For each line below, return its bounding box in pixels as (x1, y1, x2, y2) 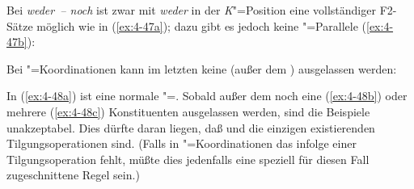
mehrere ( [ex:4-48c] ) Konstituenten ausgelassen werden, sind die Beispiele (6, 103, 370, 120)
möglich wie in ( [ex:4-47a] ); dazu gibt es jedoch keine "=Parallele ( (36, 17, 366, 34)
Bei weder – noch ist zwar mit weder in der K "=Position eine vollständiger (6, 2, 376, 18)
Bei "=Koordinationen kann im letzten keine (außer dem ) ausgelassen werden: (6, 60, 397, 77)
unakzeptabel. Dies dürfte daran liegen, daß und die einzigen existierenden (6, 119, 375, 136)
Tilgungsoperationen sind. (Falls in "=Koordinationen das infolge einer (6, 135, 357, 152)
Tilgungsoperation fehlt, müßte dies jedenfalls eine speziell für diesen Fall (6, 150, 370, 167)
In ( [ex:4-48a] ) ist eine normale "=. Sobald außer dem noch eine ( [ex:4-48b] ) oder (6, 87, 408, 104)
